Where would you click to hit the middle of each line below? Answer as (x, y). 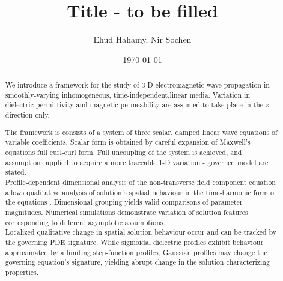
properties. (22, 272)
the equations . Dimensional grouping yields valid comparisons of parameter (124, 202)
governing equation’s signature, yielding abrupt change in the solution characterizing (137, 262)
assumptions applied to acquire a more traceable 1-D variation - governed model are (137, 162)
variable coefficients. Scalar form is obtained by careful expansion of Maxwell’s (128, 142)
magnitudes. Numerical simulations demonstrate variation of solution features (126, 212)
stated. (16, 172)
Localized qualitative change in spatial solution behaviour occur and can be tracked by (141, 232)
